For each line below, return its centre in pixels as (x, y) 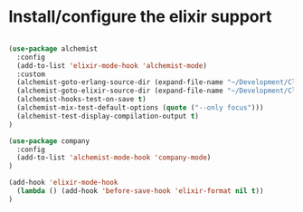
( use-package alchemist (53, 48)
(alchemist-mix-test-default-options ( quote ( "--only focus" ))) (140, 108)
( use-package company (49, 141)
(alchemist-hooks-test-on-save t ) (81, 100)
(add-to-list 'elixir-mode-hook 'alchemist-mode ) (112, 65)
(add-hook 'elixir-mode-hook (63, 183)
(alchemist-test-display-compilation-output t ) (108, 116)
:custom (31, 74)
